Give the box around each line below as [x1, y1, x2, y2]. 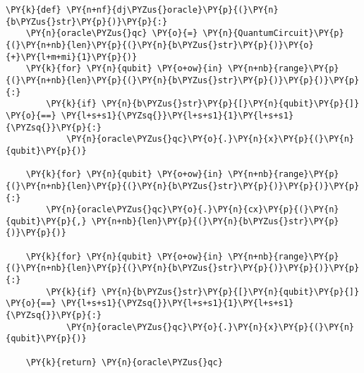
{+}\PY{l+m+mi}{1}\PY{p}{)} [6, 51, 138, 62]
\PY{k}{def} [6, 5, 61, 15]
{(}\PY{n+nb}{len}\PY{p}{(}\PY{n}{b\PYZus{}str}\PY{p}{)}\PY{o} [6, 39, 314, 50]
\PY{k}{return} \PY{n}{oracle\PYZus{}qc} [25, 357, 223, 367]
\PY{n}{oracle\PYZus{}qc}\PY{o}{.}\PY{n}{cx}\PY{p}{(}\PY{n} [46, 204, 339, 215]
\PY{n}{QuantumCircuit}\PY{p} [202, 28, 344, 39]
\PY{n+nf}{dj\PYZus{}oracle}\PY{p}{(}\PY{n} [66, 5, 279, 15]
